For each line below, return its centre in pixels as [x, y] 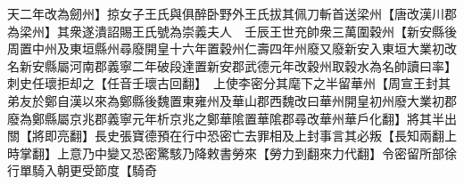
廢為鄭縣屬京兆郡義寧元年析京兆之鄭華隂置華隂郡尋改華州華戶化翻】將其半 [226, 118]
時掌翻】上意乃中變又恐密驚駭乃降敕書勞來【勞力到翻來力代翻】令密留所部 [226, 153]
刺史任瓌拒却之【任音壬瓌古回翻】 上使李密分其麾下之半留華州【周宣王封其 [229, 83]
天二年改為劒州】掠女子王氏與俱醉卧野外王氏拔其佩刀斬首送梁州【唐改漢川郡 [232, 13]
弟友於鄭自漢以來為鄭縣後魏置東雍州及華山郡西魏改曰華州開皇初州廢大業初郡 [232, 100]
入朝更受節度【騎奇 [100, 170]
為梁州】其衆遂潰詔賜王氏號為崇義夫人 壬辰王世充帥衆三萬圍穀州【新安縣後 [232, 31]
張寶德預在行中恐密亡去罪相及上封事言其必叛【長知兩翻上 [288, 136]
